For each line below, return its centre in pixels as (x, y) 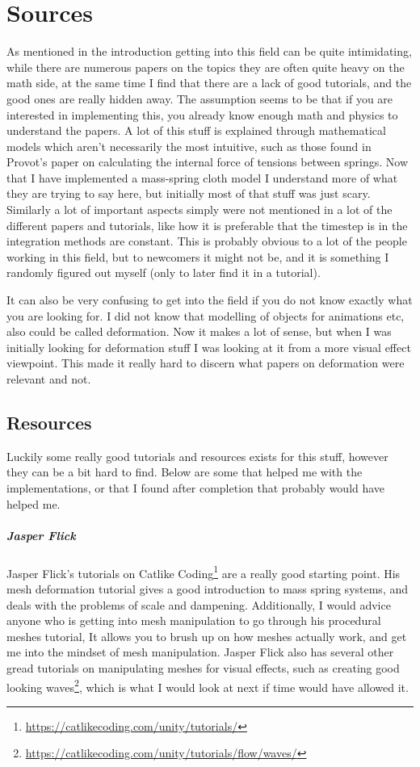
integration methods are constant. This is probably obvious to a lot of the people (207, 241)
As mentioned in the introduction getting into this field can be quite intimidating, (209, 51)
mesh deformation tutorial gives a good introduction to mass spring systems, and (207, 588)
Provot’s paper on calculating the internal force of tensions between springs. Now (208, 162)
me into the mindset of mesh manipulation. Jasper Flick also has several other (200, 652)
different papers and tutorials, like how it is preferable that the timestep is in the (207, 225)
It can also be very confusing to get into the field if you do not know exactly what (210, 300)
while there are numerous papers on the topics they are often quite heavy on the (206, 67)
